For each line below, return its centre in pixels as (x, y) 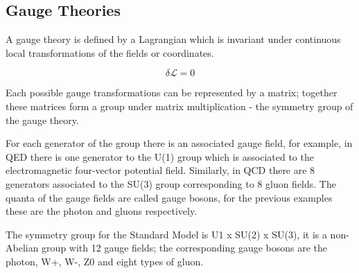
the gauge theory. (42, 120)
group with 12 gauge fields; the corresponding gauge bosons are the (185, 248)
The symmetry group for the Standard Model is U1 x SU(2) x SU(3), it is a (166, 234)
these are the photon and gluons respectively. (102, 211)
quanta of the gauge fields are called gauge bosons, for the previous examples (169, 197)
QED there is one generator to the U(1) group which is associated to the (160, 156)
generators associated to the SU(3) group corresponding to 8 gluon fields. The (171, 183)
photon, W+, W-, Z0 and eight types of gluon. (105, 261)
